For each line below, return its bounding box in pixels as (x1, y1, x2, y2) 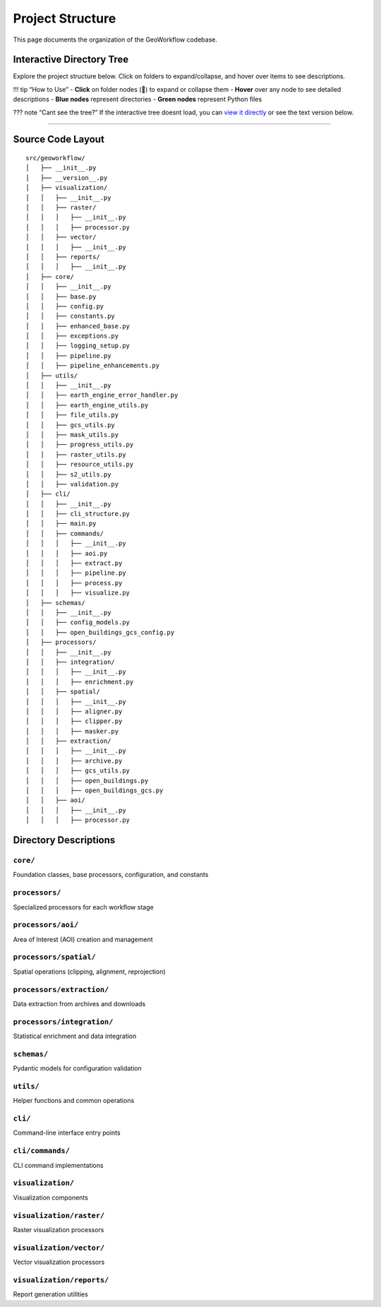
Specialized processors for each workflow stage (13, 902, 155, 911)
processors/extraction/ (13, 985, 109, 994)
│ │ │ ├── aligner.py (25, 707, 123, 715)
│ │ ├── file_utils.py (25, 411, 119, 419)
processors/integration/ (13, 1017, 114, 1027)
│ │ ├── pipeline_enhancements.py (25, 362, 160, 370)
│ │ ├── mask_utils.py (25, 431, 119, 438)
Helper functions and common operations (13, 1097, 135, 1105)
